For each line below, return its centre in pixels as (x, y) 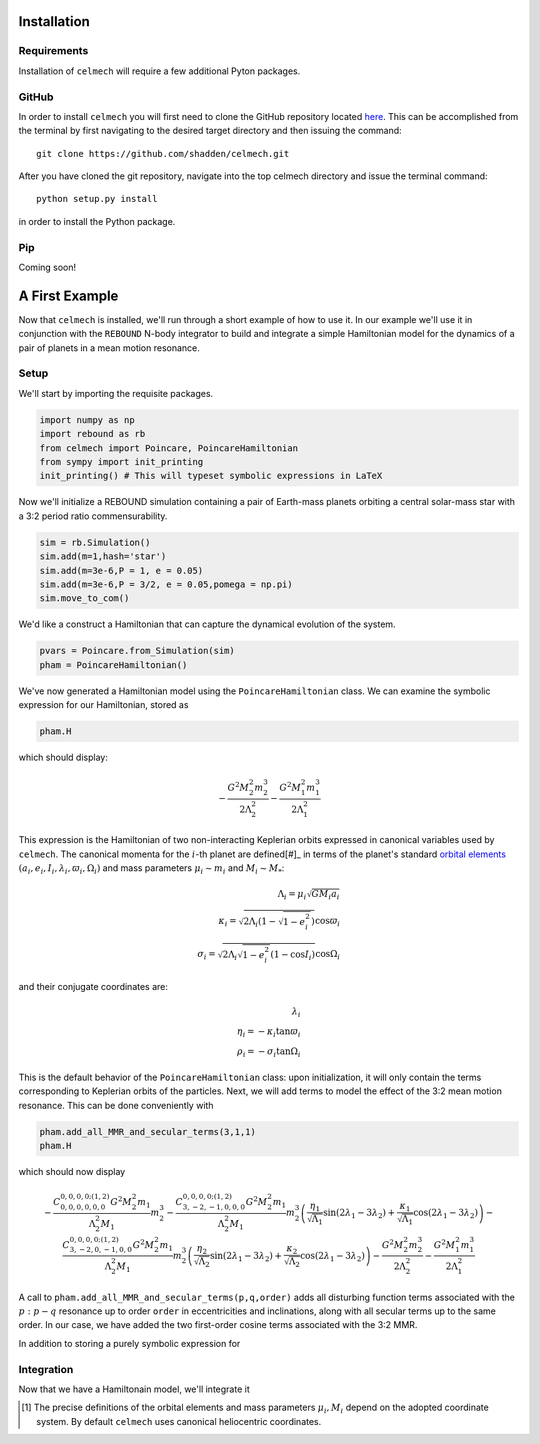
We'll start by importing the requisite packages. (116, 393)
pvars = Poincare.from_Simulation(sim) (137, 651)
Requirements (53, 51)
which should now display (72, 1172)
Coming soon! (47, 267)
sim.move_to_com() (84, 598)
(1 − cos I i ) (292, 955)
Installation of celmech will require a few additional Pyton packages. (159, 71)
